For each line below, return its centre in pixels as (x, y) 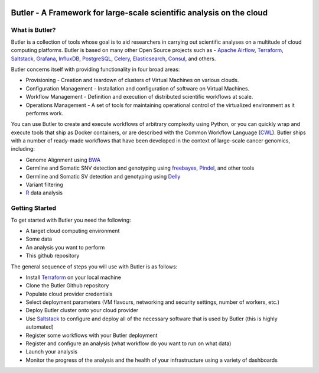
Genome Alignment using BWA (63, 160)
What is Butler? (33, 30)
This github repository (53, 256)
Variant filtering (44, 185)
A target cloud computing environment (73, 231)
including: (23, 149)
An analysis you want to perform (65, 247)
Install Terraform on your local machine (73, 277)
